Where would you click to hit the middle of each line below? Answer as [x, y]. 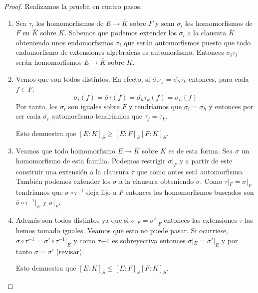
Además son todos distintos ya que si [72, 220]
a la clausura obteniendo [156, 181]
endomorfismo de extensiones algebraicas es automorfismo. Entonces [120, 52]
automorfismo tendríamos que [97, 116]
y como [85, 240]
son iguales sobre [94, 106]
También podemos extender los [63, 181]
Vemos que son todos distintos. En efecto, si [83, 78]
